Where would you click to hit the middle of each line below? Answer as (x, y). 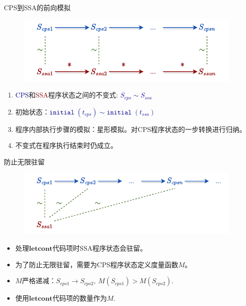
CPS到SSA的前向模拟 (37, 7)
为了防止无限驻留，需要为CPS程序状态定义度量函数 (97, 264)
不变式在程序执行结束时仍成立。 (66, 145)
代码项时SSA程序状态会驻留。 (100, 248)
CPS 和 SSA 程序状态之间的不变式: (67, 95)
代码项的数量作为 (80, 298)
